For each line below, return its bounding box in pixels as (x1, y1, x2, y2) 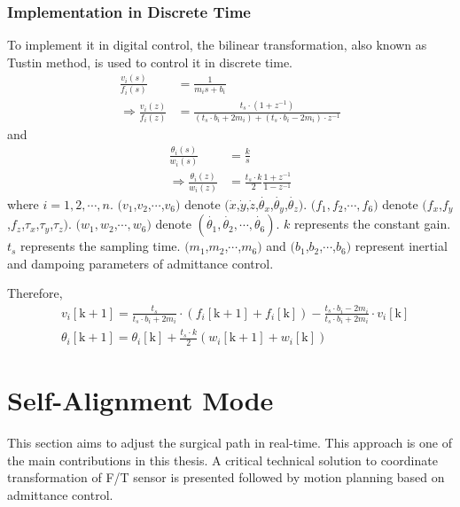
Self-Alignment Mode (7, 382, 274, 418)
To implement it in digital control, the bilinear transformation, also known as (7, 35, 427, 54)
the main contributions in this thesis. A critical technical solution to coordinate (7, 450, 438, 469)
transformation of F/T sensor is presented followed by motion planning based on (7, 468, 445, 487)
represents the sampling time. (20, 237, 181, 255)
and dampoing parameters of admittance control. (7, 253, 274, 272)
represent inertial (355, 237, 448, 255)
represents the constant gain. (294, 214, 451, 233)
